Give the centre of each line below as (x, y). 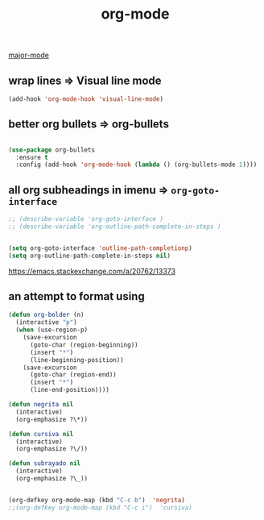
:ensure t (32, 157)
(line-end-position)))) (70, 390)
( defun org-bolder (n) (46, 315)
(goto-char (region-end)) (73, 375)
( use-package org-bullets (52, 150)
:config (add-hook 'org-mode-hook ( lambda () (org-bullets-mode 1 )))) (136, 165)
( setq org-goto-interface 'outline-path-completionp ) (101, 248)
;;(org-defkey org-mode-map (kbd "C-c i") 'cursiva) (101, 508)
